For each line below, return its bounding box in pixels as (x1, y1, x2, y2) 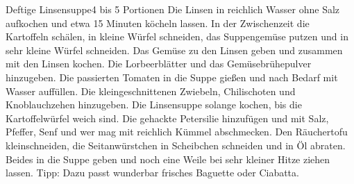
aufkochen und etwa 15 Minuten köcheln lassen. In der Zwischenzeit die (6, 15, 310, 30)
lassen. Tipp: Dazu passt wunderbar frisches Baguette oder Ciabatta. (6, 165, 299, 180)
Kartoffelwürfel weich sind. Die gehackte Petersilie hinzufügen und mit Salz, (6, 110, 329, 125)
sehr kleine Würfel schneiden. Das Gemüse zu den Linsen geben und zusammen (6, 42, 343, 57)
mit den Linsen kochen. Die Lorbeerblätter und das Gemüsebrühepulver (6, 56, 312, 71)
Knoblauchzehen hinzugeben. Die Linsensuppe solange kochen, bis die (6, 97, 302, 112)
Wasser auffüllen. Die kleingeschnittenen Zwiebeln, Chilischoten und (6, 83, 296, 98)
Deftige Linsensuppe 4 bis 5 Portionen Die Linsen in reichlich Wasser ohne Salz (6, 2, 340, 16)
